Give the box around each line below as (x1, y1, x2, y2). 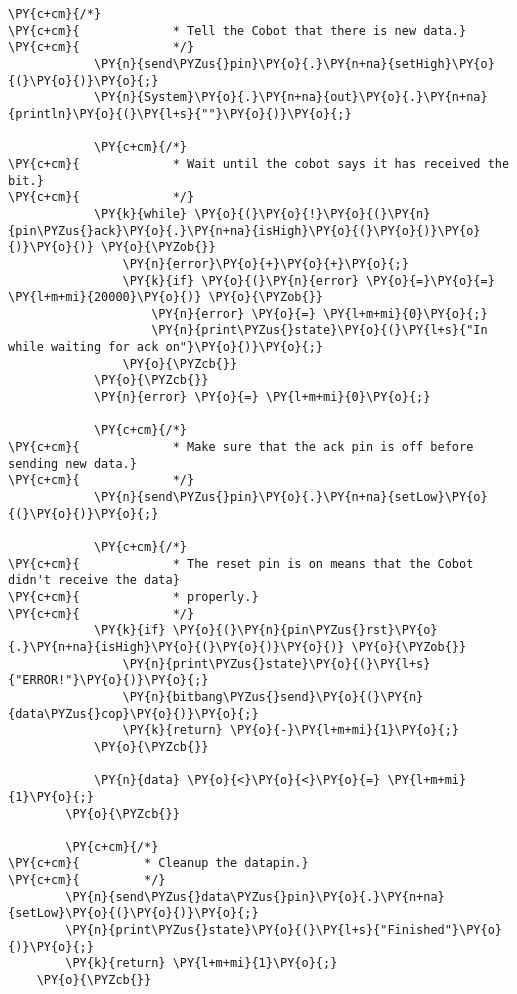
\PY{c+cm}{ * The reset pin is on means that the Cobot (8, 556, 474, 571)
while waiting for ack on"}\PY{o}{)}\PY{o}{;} (8, 340, 323, 355)
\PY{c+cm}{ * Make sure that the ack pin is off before (8, 440, 474, 455)
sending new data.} (8, 456, 137, 471)
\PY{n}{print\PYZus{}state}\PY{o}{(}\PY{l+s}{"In (151, 323, 488, 338)
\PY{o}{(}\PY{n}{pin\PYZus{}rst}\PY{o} (172, 623, 438, 638)
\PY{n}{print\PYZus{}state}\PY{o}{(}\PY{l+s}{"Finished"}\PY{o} (65, 923, 502, 938)
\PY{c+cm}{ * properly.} (8, 589, 259, 604)
